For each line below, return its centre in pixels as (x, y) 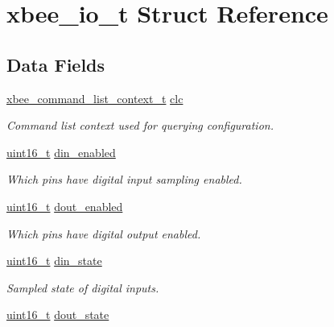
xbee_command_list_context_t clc (95, 98)
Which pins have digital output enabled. (104, 233)
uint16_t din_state (54, 261)
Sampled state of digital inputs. (83, 287)
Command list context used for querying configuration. (140, 125)
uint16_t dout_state (58, 315)
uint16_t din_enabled (61, 152)
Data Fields (56, 64)
